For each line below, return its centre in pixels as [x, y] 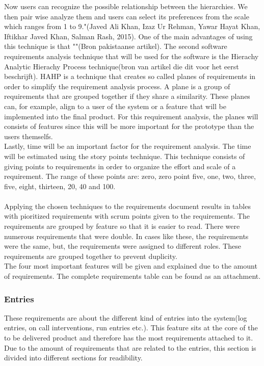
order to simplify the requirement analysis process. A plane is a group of [117, 86]
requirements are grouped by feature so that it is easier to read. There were [122, 226]
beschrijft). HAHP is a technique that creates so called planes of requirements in [130, 76]
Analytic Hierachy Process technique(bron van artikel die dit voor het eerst [122, 66]
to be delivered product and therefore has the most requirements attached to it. [129, 338]
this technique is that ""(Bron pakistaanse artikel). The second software [116, 46]
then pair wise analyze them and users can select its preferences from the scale [127, 16]
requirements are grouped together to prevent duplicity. [91, 256]
